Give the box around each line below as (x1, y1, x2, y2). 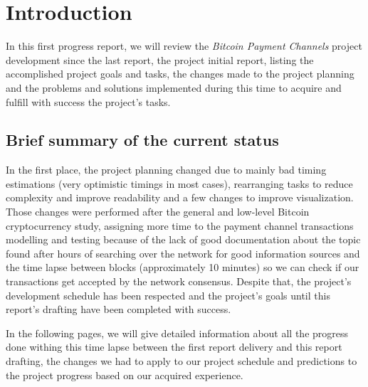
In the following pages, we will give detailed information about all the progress (6, 325, 349, 340)
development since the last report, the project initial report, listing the (6, 52, 314, 67)
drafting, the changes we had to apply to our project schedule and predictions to (6, 354, 357, 369)
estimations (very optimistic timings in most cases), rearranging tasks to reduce (6, 176, 353, 191)
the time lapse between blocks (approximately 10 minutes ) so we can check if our (6, 260, 359, 275)
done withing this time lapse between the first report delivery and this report (6, 339, 342, 354)
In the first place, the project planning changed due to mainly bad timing (6, 162, 327, 177)
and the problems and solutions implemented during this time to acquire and (6, 80, 342, 95)
